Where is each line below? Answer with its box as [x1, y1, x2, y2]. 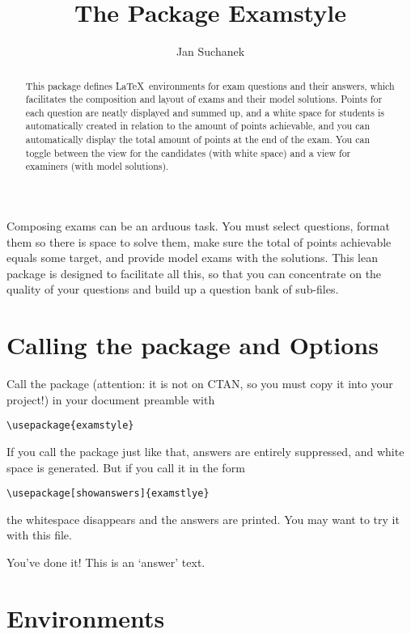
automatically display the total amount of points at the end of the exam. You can [25, 133, 371, 146]
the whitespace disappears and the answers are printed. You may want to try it [6, 510, 400, 527]
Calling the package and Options [6, 328, 379, 361]
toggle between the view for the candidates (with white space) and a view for [25, 146, 351, 159]
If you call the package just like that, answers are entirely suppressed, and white [6, 443, 405, 460]
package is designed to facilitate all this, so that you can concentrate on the [6, 264, 382, 281]
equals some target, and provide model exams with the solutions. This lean [6, 249, 379, 266]
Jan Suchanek [176, 43, 245, 60]
